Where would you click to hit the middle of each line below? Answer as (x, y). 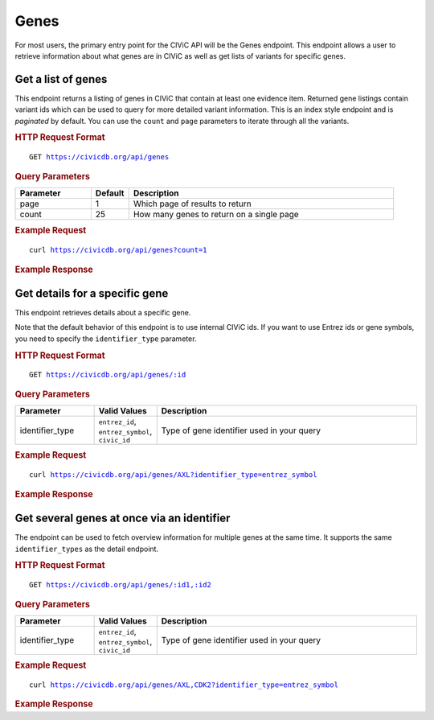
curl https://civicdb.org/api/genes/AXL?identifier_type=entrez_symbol (173, 475)
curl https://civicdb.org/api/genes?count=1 (119, 250)
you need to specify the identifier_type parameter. (106, 339)
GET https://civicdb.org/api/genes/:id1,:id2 (121, 585)
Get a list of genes (61, 79)
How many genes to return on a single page (216, 214)
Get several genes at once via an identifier (123, 518)
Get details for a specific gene (92, 293)
